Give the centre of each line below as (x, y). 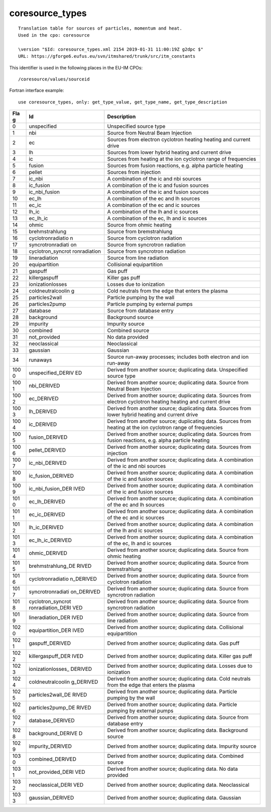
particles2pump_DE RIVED (60, 707)
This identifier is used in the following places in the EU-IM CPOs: (76, 67)
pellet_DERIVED (47, 450)
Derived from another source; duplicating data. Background (177, 730)
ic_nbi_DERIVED (48, 463)
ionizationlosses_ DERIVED (60, 669)
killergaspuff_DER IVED (56, 656)
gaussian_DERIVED (51, 798)
